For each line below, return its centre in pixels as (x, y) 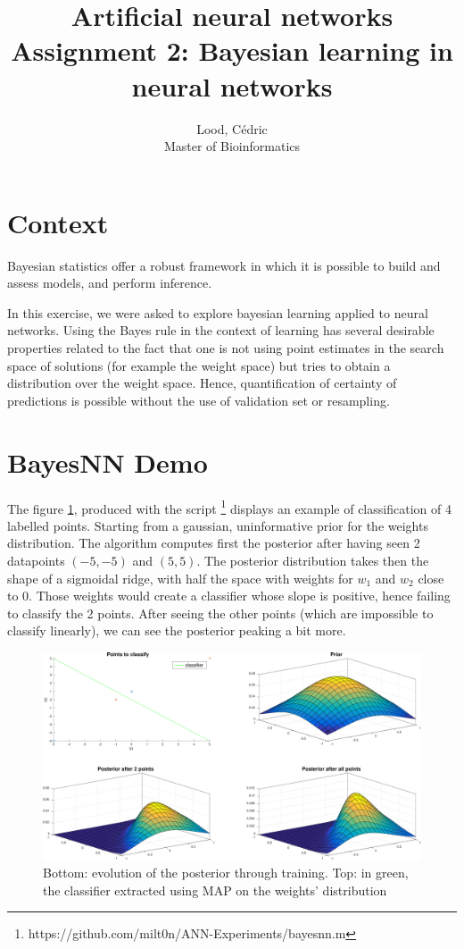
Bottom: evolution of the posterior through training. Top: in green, (226, 873)
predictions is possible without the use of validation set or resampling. (199, 400)
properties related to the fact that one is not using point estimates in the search (226, 348)
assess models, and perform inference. (110, 283)
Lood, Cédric (232, 128)
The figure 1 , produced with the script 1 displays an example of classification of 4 (229, 507)
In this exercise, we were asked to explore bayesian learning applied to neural (218, 312)
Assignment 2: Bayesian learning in (232, 50)
